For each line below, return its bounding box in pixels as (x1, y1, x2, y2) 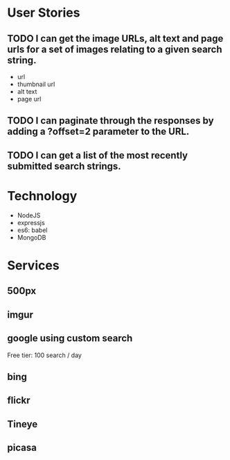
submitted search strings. (7, 160, 121, 172)
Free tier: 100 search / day (7, 351, 82, 359)
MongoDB (17, 233, 46, 241)
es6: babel (17, 226, 48, 234)
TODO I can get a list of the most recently (7, 149, 188, 161)
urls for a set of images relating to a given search (7, 43, 223, 55)
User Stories (7, 5, 80, 21)
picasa (7, 442, 37, 454)
